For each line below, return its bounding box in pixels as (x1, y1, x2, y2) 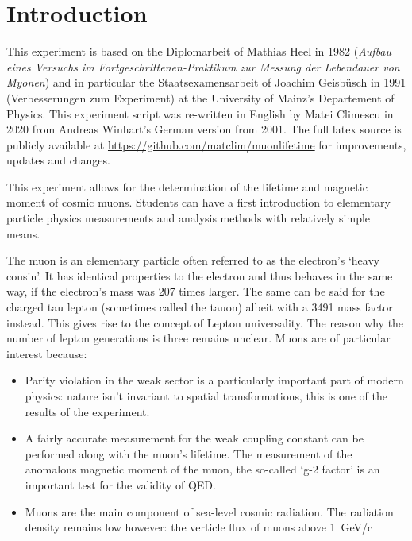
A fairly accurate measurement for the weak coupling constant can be (25, 430, 364, 446)
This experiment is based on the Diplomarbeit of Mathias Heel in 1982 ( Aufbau (6, 43, 392, 60)
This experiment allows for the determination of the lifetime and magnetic (6, 178, 368, 195)
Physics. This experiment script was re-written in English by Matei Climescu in (6, 105, 394, 122)
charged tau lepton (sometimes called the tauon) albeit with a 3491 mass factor (6, 299, 393, 315)
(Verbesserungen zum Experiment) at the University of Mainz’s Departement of (6, 89, 395, 106)
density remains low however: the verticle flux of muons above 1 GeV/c (25, 519, 373, 535)
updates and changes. (6, 152, 110, 168)
